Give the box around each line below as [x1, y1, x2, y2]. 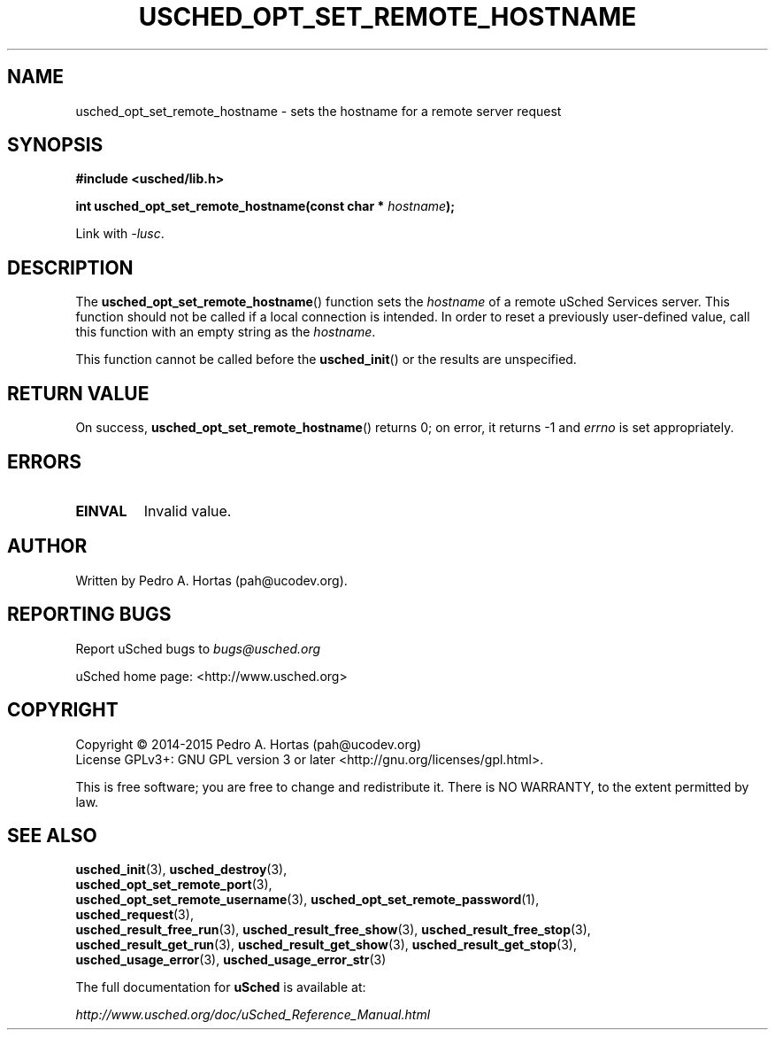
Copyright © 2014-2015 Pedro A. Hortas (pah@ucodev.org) [75, 736, 422, 752]
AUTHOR [7, 535, 88, 558]
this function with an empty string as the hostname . [75, 324, 376, 340]
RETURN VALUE [7, 382, 150, 405]
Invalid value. [143, 501, 232, 520]
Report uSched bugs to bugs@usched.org [75, 640, 321, 656]
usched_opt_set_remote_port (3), [75, 877, 272, 893]
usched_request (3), [75, 907, 194, 923]
